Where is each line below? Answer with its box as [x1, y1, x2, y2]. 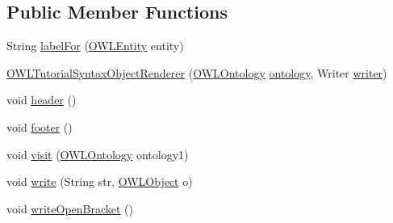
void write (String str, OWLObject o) [6, 173, 193, 190]
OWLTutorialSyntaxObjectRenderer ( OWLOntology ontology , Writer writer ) [6, 64, 387, 81]
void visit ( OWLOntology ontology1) [6, 145, 189, 162]
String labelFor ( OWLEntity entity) [6, 37, 184, 54]
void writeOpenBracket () [6, 200, 134, 217]
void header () [6, 91, 77, 108]
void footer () [6, 118, 73, 135]
